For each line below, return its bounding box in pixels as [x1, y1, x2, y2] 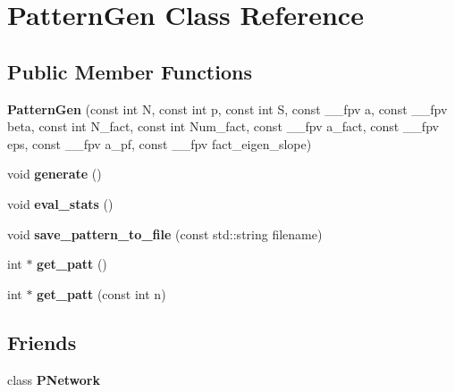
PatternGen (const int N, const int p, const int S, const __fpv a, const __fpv [7, 99, 448, 118]
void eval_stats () [7, 194, 114, 213]
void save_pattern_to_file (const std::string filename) [7, 224, 323, 243]
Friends [7, 328, 77, 355]
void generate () [7, 164, 102, 183]
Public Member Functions [7, 57, 252, 85]
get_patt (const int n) [37, 284, 166, 303]
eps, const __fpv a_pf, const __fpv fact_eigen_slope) [7, 134, 312, 153]
